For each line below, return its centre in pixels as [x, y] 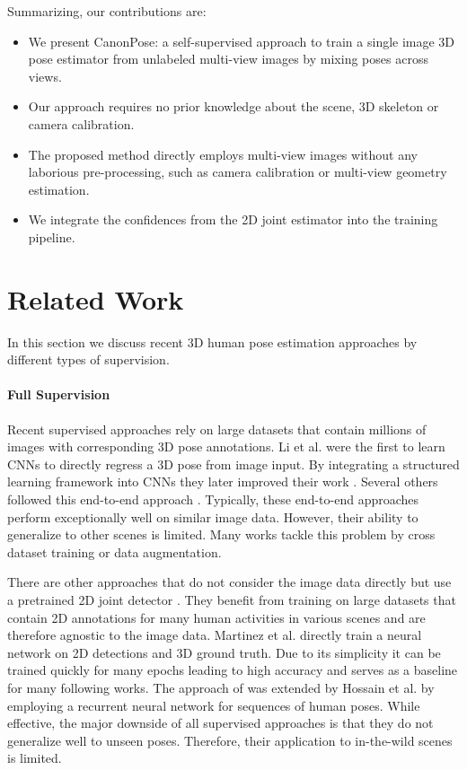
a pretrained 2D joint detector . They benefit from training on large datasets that [232, 599]
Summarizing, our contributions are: [107, 11]
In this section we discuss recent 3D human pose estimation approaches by [212, 341]
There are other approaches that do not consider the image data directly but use [229, 582]
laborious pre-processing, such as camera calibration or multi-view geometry [238, 172]
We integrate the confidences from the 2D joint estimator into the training [233, 219]
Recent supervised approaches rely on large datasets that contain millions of [217, 429]
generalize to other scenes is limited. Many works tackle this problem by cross [221, 534]
